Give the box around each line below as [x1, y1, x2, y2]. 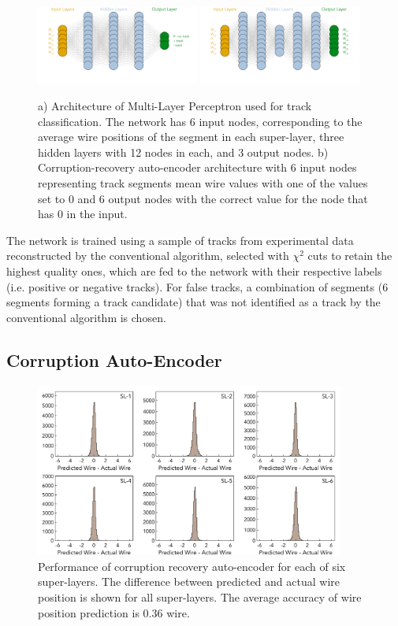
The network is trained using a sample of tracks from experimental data [6, 232, 354, 248]
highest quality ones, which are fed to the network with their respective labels [6, 262, 382, 279]
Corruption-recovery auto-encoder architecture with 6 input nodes [38, 159, 357, 176]
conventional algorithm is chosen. [6, 309, 166, 325]
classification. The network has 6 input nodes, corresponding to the [38, 113, 363, 129]
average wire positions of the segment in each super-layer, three [38, 128, 344, 145]
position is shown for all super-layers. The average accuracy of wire [38, 588, 362, 605]
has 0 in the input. [38, 206, 128, 222]
